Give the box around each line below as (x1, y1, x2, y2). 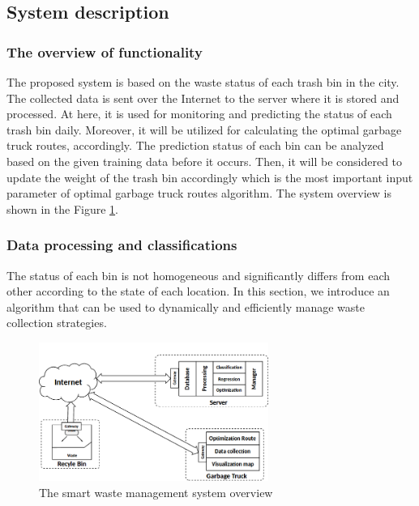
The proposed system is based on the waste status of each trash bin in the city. (6, 74, 400, 90)
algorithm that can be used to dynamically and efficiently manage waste (6, 298, 365, 315)
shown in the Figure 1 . (6, 200, 118, 217)
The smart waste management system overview (39, 483, 273, 500)
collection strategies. (6, 314, 107, 331)
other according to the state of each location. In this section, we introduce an (6, 283, 390, 300)
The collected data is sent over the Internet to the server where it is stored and (6, 89, 400, 106)
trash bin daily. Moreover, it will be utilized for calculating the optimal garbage (6, 121, 402, 138)
